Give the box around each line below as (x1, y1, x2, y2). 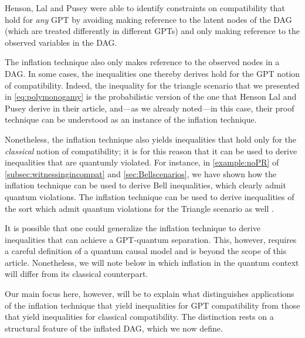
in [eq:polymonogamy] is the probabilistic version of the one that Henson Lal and (5, 90, 297, 103)
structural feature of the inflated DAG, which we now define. (5, 322, 223, 334)
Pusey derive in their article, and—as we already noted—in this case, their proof (5, 102, 294, 114)
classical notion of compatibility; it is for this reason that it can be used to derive (5, 144, 297, 157)
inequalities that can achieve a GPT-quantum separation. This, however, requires (5, 233, 297, 245)
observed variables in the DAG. (5, 36, 117, 48)
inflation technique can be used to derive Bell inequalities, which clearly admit (5, 179, 286, 191)
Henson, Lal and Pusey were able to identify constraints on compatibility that (5, 2, 285, 13)
